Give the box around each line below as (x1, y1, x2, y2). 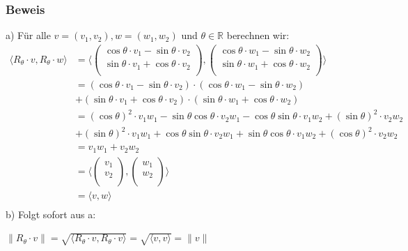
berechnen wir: (226, 28, 290, 43)
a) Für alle (6, 28, 51, 43)
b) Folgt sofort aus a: (6, 206, 96, 221)
